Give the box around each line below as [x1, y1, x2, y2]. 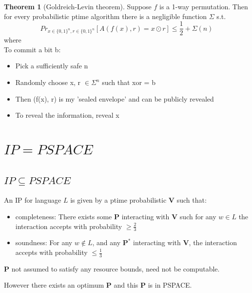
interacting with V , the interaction [133, 237, 237, 248]
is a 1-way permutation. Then [159, 1, 248, 11]
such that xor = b [102, 77, 155, 87]
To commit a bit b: [4, 44, 61, 54]
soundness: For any [15, 237, 73, 248]
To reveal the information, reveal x [15, 110, 119, 120]
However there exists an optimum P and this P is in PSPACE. [4, 280, 192, 290]
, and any [92, 237, 121, 248]
